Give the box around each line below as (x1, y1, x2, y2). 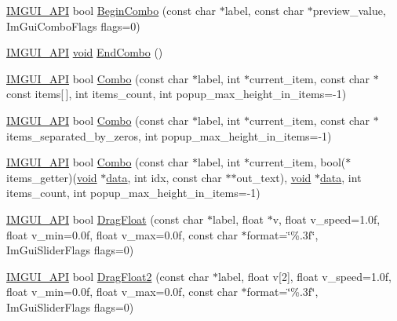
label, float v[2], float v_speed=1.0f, (218, 268, 392, 284)
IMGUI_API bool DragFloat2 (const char (6, 268, 209, 284)
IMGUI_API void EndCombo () (6, 44, 163, 60)
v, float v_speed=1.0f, (272, 210, 381, 227)
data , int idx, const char (106, 169, 222, 185)
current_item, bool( (249, 154, 346, 170)
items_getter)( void (6, 169, 97, 185)
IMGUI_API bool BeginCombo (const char (6, 2, 217, 18)
